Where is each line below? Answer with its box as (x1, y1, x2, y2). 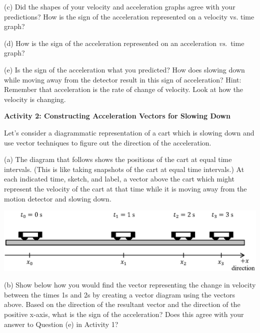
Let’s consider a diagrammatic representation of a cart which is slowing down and (4, 127, 254, 137)
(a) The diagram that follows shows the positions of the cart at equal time (4, 154, 232, 164)
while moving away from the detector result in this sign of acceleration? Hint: (4, 74, 241, 84)
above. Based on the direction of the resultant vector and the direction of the (4, 299, 240, 309)
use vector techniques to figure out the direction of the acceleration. (4, 137, 211, 147)
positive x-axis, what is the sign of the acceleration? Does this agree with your (4, 309, 244, 319)
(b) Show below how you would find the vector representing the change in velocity (4, 279, 256, 290)
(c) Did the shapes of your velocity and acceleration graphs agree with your (4, 1, 235, 11)
